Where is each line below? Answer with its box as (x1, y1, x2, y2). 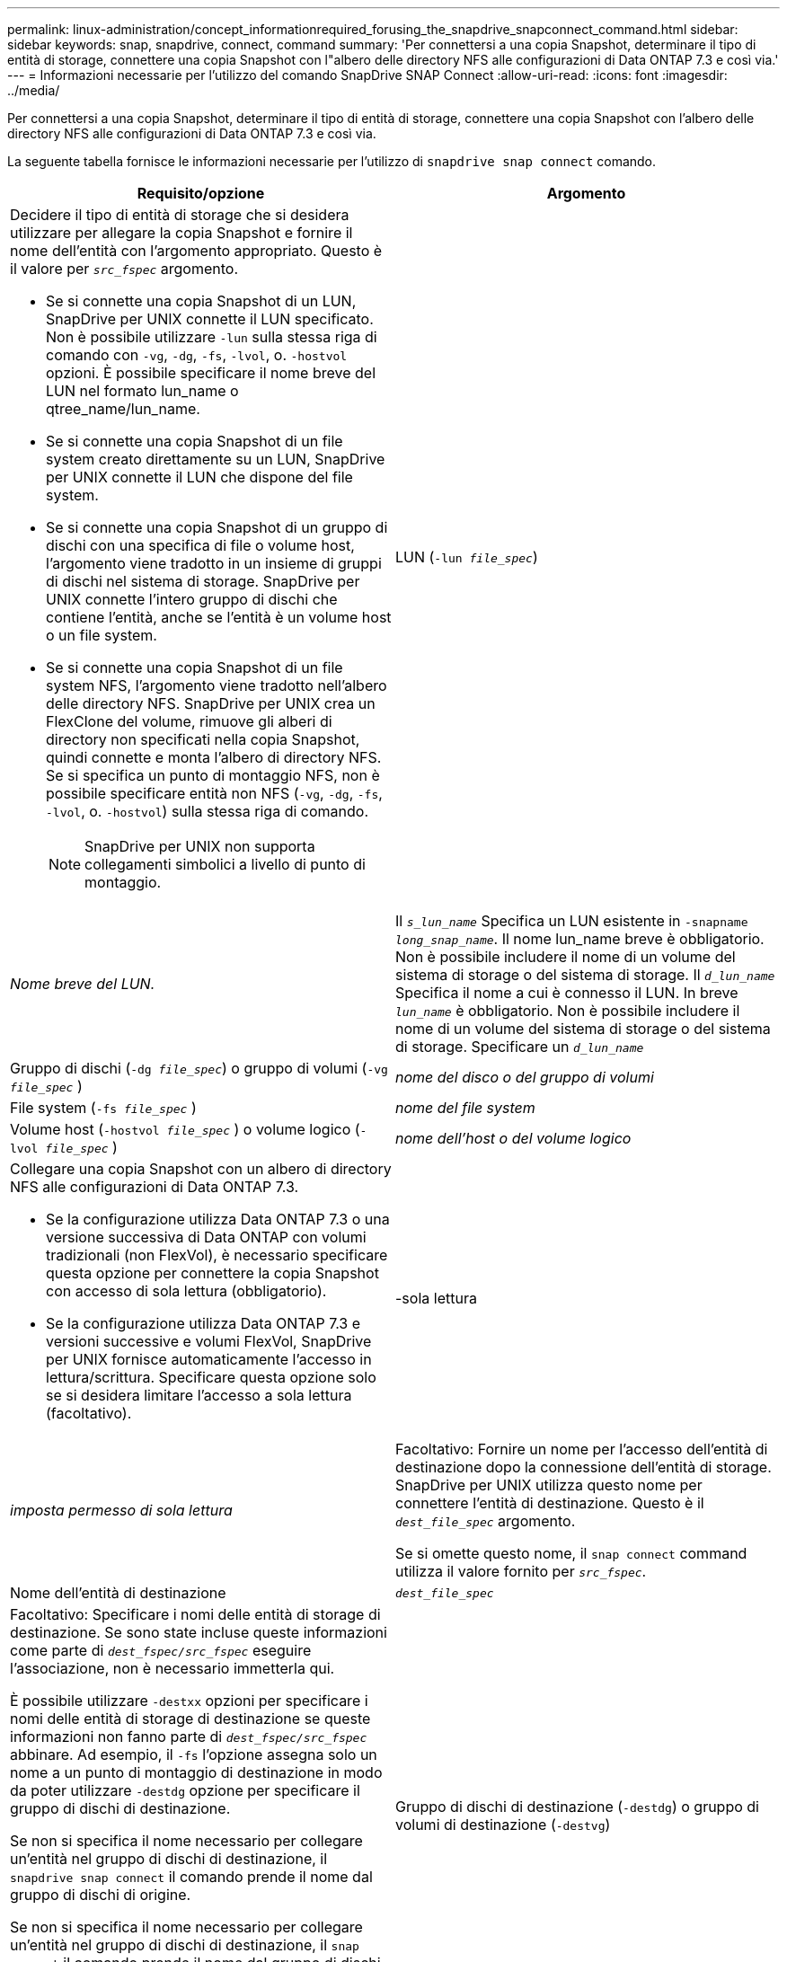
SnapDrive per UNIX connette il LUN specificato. (46, 310, 374, 328)
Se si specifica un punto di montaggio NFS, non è (46, 766, 380, 784)
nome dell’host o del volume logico (395, 1129, 632, 1147)
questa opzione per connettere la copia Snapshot (46, 1264, 379, 1282)
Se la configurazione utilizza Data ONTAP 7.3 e (46, 1314, 361, 1332)
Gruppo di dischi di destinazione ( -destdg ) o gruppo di (395, 1798, 759, 1816)
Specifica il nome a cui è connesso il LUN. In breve (395, 984, 738, 1002)
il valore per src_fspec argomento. (10, 260, 239, 278)
